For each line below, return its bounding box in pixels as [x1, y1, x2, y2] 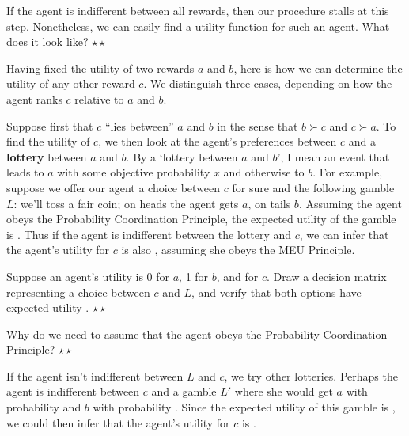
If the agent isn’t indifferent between [6, 367, 184, 384]
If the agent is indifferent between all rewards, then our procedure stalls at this [6, 2, 389, 18]
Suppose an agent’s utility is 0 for [6, 267, 170, 284]
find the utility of [6, 133, 90, 150]
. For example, [312, 164, 383, 180]
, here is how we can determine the [233, 59, 403, 76]
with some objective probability [57, 164, 210, 180]
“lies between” [104, 117, 174, 134]
